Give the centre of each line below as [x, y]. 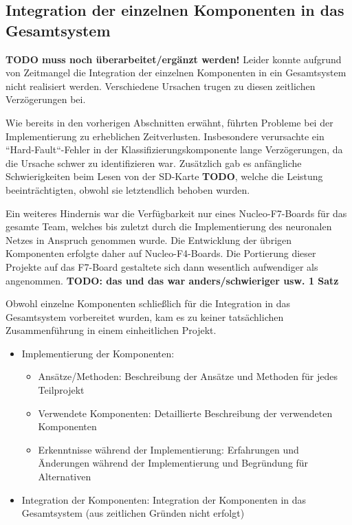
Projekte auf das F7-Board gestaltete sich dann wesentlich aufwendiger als [162, 266]
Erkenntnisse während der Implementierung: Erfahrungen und [168, 449]
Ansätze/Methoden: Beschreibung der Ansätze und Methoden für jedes [188, 376]
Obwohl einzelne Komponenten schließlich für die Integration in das [148, 303]
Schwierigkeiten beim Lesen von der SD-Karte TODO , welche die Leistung [164, 176]
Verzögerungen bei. [46, 99]
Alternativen [65, 477]
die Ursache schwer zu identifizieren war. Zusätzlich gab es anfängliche [154, 163]
